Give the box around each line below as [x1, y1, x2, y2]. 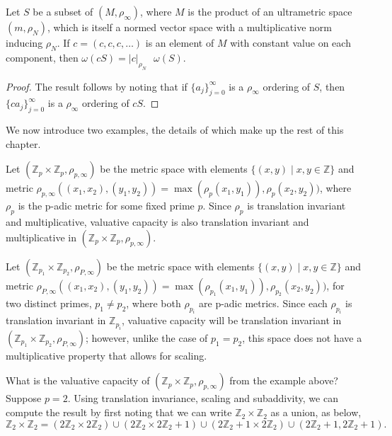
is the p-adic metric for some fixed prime [18, 198, 195, 213]
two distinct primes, [6, 295, 92, 310]
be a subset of [33, 4, 93, 18]
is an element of [145, 35, 214, 50]
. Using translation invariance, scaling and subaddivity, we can [67, 391, 338, 406]
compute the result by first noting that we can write [6, 405, 232, 420]
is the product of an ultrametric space [188, 4, 352, 18]
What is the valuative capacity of [6, 373, 150, 388]
